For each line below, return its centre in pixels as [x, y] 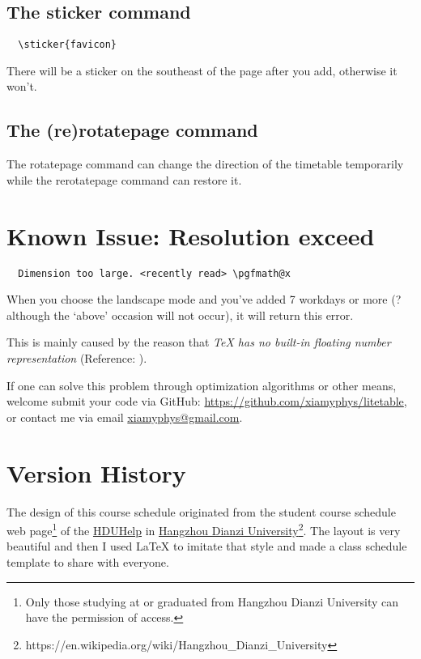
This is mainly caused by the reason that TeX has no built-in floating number [199, 342]
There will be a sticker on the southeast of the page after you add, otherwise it [202, 70]
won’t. [22, 86]
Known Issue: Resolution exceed [191, 235]
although [28, 315]
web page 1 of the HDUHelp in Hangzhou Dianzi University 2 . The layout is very [204, 529]
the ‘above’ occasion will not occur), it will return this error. [204, 315]
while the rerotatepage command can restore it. [124, 179]
